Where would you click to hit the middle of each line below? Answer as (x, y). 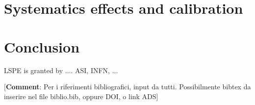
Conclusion (42, 46)
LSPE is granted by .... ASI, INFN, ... (61, 70)
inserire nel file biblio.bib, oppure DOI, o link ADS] (81, 96)
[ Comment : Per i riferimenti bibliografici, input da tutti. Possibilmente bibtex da (127, 87)
